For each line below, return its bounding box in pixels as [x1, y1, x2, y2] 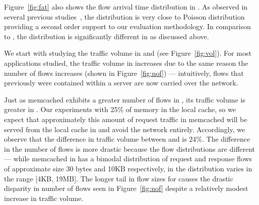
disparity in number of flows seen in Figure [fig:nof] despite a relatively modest [4, 183, 248, 193]
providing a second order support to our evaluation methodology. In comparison [4, 21, 251, 32]
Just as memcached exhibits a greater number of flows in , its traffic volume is [4, 94, 245, 105]
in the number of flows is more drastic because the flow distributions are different [4, 143, 255, 154]
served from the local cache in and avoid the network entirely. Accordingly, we [4, 124, 245, 134]
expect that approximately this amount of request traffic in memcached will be [4, 114, 247, 124]
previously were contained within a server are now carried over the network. [4, 77, 238, 88]
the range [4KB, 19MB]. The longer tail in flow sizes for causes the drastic [4, 173, 233, 183]
